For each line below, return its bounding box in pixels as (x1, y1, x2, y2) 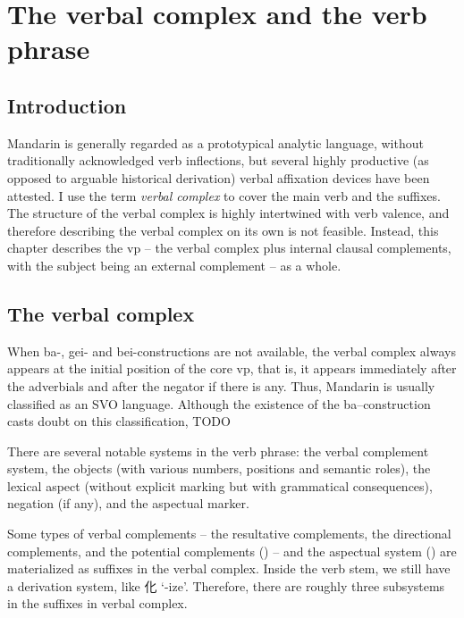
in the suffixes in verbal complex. (7, 594, 188, 613)
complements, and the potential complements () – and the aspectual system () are (7, 541, 457, 560)
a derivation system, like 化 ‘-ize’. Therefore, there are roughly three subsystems (7, 576, 445, 595)
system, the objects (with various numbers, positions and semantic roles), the (7, 459, 431, 478)
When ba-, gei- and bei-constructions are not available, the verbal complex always (7, 341, 456, 360)
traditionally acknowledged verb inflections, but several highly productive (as (7, 151, 429, 170)
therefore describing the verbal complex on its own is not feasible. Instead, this (7, 221, 439, 239)
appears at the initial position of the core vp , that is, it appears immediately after (7, 359, 457, 378)
